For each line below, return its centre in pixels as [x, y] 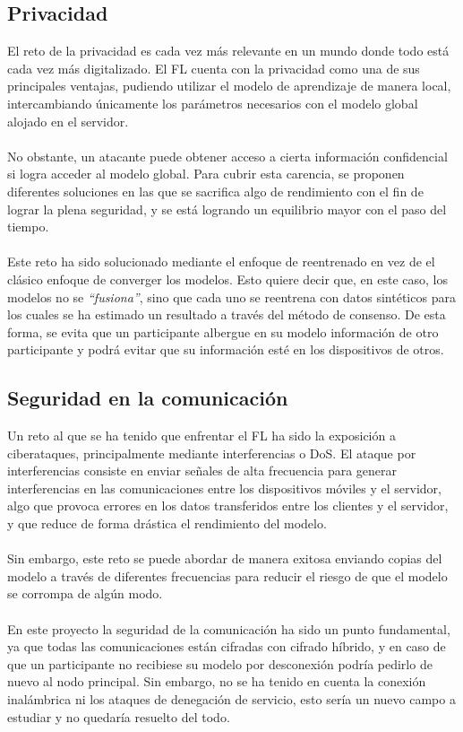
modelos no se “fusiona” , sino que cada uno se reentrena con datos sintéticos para [231, 296]
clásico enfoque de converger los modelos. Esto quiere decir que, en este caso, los [227, 279]
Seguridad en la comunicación [148, 398]
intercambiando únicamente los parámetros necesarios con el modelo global [213, 103]
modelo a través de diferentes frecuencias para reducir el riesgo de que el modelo [227, 575]
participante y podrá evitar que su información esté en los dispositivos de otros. [226, 349]
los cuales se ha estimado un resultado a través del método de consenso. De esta [227, 314]
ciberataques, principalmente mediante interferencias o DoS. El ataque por [212, 453]
